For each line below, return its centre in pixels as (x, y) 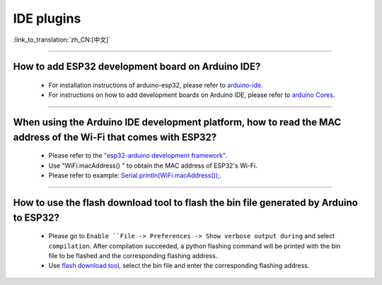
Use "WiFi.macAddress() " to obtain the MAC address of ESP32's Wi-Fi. (153, 165)
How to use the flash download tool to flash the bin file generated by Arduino (186, 203)
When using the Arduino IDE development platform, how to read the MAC (177, 123)
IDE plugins (47, 18)
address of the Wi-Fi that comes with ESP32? (115, 137)
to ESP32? (36, 217)
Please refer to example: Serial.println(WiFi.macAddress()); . (135, 175)
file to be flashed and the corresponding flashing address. (133, 255)
